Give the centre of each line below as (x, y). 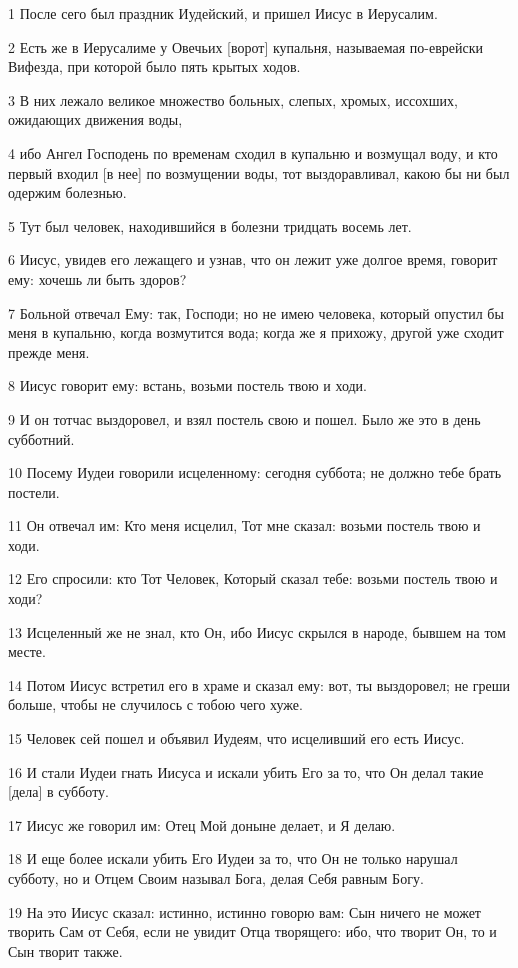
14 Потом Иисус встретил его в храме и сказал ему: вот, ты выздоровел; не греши (259, 684)
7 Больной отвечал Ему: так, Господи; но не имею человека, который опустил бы (256, 312)
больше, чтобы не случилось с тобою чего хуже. (155, 704)
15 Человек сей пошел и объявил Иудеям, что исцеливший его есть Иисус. (236, 738)
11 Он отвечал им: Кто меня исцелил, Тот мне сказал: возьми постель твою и (244, 525)
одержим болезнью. (67, 192)
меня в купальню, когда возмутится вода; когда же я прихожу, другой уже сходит (256, 332)
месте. (27, 651)
